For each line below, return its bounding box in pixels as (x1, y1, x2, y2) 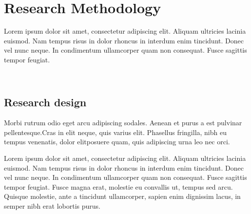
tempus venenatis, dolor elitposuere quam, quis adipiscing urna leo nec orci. (4, 136, 230, 147)
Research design (4, 95, 87, 110)
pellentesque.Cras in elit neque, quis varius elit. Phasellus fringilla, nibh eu (4, 127, 227, 137)
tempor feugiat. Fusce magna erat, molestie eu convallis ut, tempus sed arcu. (4, 181, 233, 192)
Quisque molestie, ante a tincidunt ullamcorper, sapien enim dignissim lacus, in (4, 191, 241, 201)
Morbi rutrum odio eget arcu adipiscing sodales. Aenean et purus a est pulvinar (4, 117, 242, 128)
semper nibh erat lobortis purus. (4, 201, 100, 211)
